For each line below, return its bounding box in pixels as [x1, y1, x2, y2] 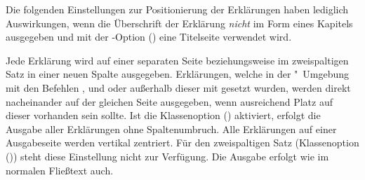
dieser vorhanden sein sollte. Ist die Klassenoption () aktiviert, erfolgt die [6, 108, 321, 123]
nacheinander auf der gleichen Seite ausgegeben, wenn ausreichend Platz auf [6, 94, 333, 109]
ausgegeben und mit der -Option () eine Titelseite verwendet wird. [6, 29, 292, 44]
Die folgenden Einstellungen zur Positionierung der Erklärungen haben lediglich [6, 2, 349, 16]
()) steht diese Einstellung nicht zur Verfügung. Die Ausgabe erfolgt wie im [6, 148, 329, 163]
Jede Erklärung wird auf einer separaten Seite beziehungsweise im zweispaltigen [6, 53, 349, 67]
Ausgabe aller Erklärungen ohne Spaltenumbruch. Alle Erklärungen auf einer [6, 121, 337, 136]
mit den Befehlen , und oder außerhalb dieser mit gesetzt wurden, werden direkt [6, 80, 351, 95]
